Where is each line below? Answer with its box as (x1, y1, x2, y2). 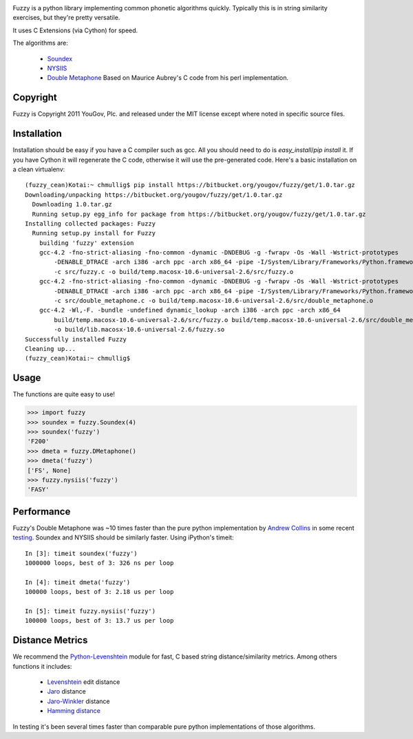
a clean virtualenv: (12, 165, 65, 173)
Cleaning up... (25, 345, 76, 352)
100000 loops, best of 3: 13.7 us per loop (25, 617, 174, 625)
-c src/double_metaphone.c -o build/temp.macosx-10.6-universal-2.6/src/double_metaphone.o (54, 297, 374, 305)
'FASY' (27, 486, 50, 493)
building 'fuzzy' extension (39, 239, 134, 247)
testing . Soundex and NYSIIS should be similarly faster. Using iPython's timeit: (12, 533, 234, 542)
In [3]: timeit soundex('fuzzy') (25, 549, 138, 557)
